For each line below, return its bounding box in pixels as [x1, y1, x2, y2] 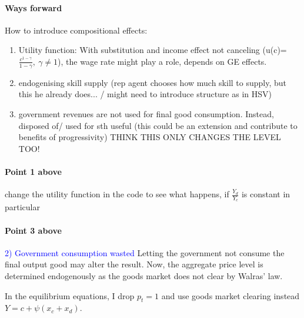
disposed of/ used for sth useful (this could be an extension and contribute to [18, 119, 298, 131]
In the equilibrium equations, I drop [5, 289, 135, 302]
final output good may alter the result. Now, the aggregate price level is [5, 258, 263, 270]
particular [5, 201, 40, 213]
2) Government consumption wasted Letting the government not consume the [5, 246, 285, 259]
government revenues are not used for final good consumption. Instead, [18, 108, 274, 120]
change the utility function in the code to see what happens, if [5, 188, 229, 200]
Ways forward [5, 1, 62, 14]
